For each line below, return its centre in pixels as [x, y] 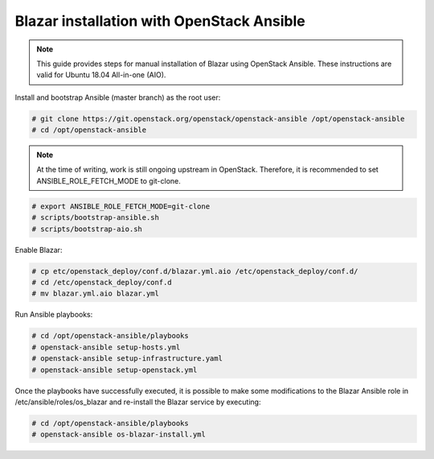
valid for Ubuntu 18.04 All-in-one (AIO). [101, 75]
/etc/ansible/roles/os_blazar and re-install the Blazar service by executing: [138, 402]
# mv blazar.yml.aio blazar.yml [96, 294]
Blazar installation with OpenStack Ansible [160, 21]
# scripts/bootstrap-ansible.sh [96, 218]
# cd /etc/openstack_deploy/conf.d [102, 282]
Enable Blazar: [39, 250]
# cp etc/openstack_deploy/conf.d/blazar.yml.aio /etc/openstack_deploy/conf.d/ [195, 271]
